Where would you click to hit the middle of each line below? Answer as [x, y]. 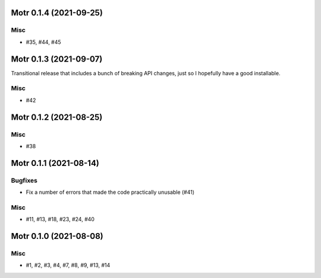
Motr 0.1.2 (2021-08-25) [57, 117]
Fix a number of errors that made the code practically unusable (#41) [110, 192]
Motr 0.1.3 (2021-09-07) [57, 59]
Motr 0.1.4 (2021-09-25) [57, 13]
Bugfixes [24, 180]
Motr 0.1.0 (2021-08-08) [57, 236]
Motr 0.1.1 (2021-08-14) [55, 163]
